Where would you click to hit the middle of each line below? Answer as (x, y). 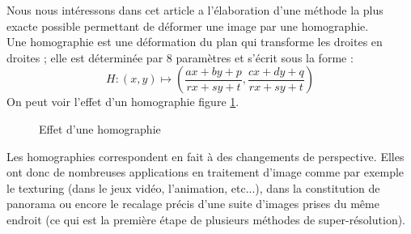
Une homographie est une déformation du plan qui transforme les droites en (195, 42)
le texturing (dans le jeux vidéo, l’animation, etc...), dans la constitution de (193, 187)
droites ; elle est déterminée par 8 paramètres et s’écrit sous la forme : (180, 57)
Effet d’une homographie (100, 128)
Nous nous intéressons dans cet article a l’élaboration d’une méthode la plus (195, 10)
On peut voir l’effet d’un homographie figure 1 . (123, 102)
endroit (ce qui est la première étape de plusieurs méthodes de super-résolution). (206, 219)
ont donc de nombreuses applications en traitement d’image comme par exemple (205, 172)
